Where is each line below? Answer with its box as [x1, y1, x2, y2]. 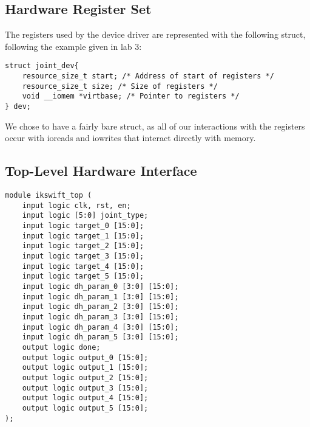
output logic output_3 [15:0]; [22, 383, 149, 392]
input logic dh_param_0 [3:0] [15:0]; [22, 282, 179, 291]
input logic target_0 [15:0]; [22, 221, 144, 231]
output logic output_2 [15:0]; [22, 373, 149, 382]
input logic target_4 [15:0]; [22, 262, 144, 271]
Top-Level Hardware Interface [5, 161, 197, 180]
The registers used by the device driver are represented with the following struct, [5, 28, 306, 41]
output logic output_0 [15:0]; [22, 353, 149, 362]
